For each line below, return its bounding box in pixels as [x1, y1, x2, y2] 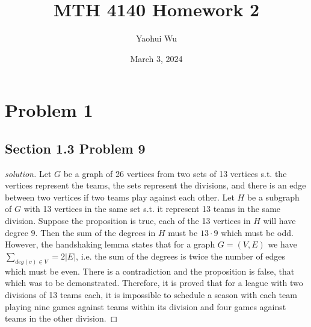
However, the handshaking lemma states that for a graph [5, 238, 215, 251]
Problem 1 [5, 98, 93, 122]
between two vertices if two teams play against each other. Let [5, 190, 235, 203]
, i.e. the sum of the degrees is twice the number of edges [76, 249, 286, 262]
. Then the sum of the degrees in [35, 226, 156, 238]
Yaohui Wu [135, 32, 177, 45]
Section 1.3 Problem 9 [5, 139, 146, 157]
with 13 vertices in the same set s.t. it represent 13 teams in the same [23, 202, 281, 215]
